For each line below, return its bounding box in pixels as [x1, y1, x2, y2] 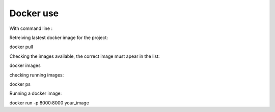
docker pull [9, 44, 33, 50]
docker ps [9, 81, 31, 87]
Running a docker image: [9, 90, 62, 96]
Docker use [9, 8, 59, 19]
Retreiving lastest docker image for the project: [9, 34, 108, 41]
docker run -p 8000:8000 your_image [9, 99, 89, 106]
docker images [9, 62, 41, 68]
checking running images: [9, 71, 64, 78]
